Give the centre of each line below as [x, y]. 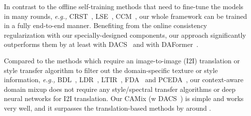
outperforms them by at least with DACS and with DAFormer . [101, 44]
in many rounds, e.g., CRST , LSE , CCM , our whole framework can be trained [125, 16]
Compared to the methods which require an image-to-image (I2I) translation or [122, 60]
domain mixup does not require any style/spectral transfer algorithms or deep [120, 89]
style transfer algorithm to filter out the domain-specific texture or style [111, 70]
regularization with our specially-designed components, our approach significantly [125, 35]
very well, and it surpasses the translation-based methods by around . [108, 108]
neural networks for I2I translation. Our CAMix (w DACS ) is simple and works [124, 98]
